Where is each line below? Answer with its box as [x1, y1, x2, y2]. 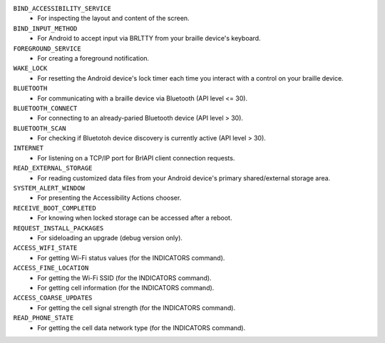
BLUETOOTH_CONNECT [13, 104, 78, 112]
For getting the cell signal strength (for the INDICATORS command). [37, 303, 235, 312]
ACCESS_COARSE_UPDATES [13, 294, 93, 302]
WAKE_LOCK [13, 64, 48, 73]
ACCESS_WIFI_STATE [13, 244, 78, 252]
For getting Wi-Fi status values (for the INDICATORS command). [37, 253, 225, 262]
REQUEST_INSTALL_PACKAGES [13, 224, 104, 232]
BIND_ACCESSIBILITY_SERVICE [13, 4, 112, 12]
